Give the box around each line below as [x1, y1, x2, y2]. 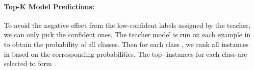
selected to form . [4, 58, 56, 69]
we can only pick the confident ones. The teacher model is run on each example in [4, 29, 251, 40]
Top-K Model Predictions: [4, 1, 95, 11]
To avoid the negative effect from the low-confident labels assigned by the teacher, [4, 20, 251, 30]
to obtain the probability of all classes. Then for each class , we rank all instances [4, 39, 249, 49]
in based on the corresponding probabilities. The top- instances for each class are [4, 48, 247, 59]
